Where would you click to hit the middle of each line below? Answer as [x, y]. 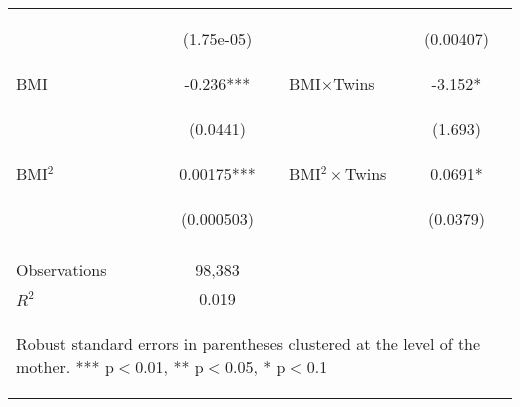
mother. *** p [65, 366]
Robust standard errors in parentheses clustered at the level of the [248, 343]
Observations [61, 269]
